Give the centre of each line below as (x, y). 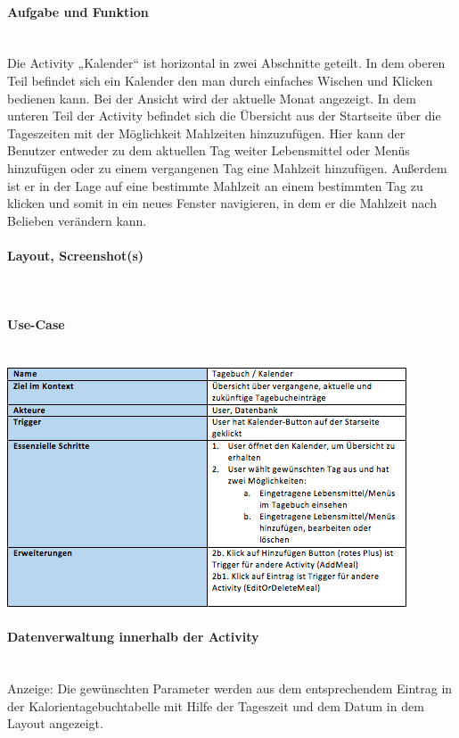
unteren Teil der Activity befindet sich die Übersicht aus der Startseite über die (224, 116)
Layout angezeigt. (55, 723)
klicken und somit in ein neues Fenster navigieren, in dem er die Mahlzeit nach (222, 203)
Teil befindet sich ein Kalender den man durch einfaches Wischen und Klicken (220, 80)
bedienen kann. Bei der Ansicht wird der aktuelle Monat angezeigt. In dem (212, 98)
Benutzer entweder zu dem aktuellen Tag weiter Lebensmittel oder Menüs (209, 150)
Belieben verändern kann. (77, 220)
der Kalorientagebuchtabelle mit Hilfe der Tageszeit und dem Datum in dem (216, 705)
